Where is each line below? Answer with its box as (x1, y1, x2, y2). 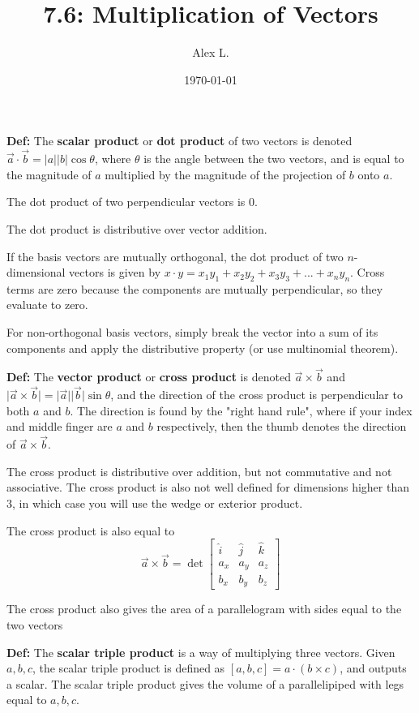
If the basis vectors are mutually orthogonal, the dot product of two (6, 247, 344, 264)
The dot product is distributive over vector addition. (6, 220, 267, 237)
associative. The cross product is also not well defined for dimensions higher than (6, 479, 409, 496)
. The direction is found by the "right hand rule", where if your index (70, 402, 413, 419)
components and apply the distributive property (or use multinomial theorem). (6, 339, 399, 356)
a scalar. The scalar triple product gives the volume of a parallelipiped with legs (6, 675, 404, 692)
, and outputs (340, 659, 407, 676)
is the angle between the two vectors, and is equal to (143, 150, 404, 167)
